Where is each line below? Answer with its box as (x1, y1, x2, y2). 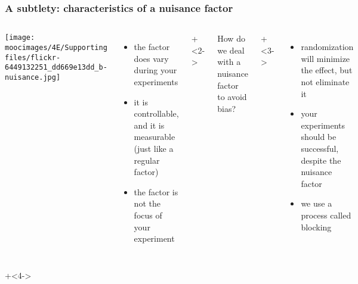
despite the (301, 154, 341, 166)
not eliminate (301, 76, 350, 88)
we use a (301, 197, 332, 210)
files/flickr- (5, 53, 61, 62)
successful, (301, 142, 339, 154)
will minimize (301, 52, 350, 64)
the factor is (134, 185, 178, 198)
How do (217, 32, 245, 45)
